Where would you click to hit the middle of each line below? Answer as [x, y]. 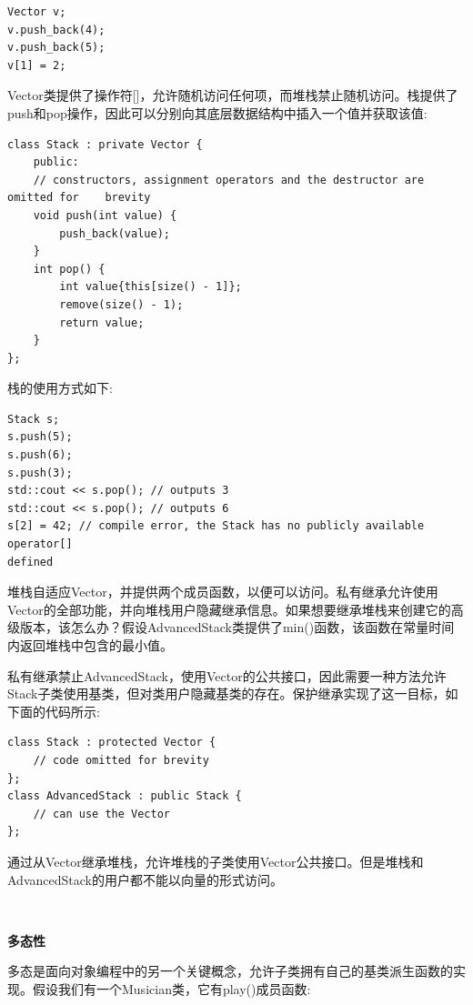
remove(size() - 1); [121, 304]
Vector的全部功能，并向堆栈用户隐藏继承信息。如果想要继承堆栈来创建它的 [229, 609]
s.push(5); [40, 437]
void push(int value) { [105, 215]
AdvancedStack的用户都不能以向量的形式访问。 [145, 879]
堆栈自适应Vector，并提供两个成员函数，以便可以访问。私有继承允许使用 [223, 592]
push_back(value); [115, 233]
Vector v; [37, 12]
